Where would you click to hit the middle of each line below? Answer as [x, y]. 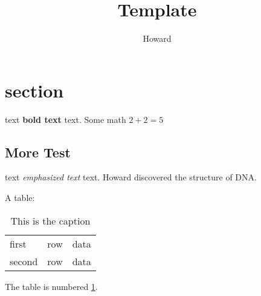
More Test [38, 152]
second [24, 261]
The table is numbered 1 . [51, 286]
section [34, 90]
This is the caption [50, 220]
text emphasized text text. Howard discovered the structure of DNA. [131, 177]
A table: [20, 198]
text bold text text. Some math [66, 119]
